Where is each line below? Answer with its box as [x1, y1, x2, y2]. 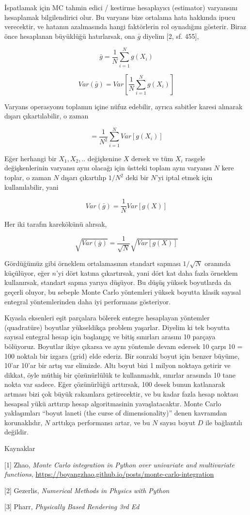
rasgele [185, 153, 205, 163]
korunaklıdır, [4, 417, 43, 427]
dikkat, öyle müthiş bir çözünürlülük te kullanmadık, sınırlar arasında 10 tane [4, 369, 235, 380]
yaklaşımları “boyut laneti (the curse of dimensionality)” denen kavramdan [4, 408, 227, 418]
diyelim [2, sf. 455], [142, 31, 199, 41]
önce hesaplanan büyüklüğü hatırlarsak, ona [4, 31, 135, 41]
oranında [204, 258, 231, 268]
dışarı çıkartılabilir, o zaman [4, 111, 89, 121]
